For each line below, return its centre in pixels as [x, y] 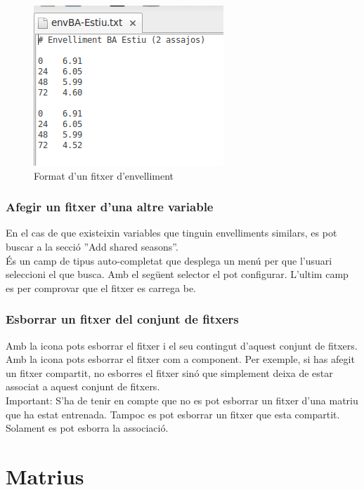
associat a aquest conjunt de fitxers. [83, 386]
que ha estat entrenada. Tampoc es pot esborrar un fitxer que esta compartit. [173, 414]
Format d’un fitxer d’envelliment [104, 175]
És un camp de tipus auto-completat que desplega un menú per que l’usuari [169, 260]
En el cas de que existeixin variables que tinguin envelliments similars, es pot [171, 233]
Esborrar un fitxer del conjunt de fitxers [122, 319]
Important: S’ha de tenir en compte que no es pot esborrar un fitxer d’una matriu [182, 400]
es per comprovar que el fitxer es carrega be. [101, 287]
